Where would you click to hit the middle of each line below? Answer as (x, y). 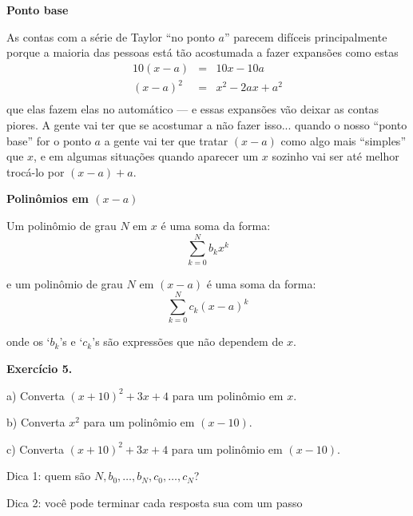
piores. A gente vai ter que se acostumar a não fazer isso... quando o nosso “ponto (207, 124)
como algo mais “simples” (343, 140)
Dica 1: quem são (49, 476)
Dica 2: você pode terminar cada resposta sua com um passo (155, 502)
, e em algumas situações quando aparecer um (146, 156)
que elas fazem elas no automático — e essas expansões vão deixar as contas (193, 109)
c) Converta (35, 449)
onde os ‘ (28, 341)
